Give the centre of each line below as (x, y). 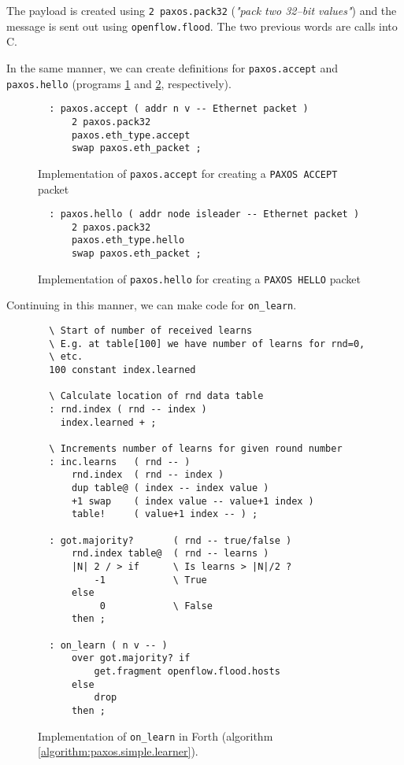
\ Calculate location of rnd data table (156, 396)
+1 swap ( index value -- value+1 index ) (193, 501)
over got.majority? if (131, 658)
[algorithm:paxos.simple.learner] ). (118, 751)
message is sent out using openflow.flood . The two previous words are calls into (202, 26)
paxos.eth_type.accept (131, 135)
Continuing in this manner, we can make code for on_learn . (152, 305)
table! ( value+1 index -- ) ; (165, 514)
